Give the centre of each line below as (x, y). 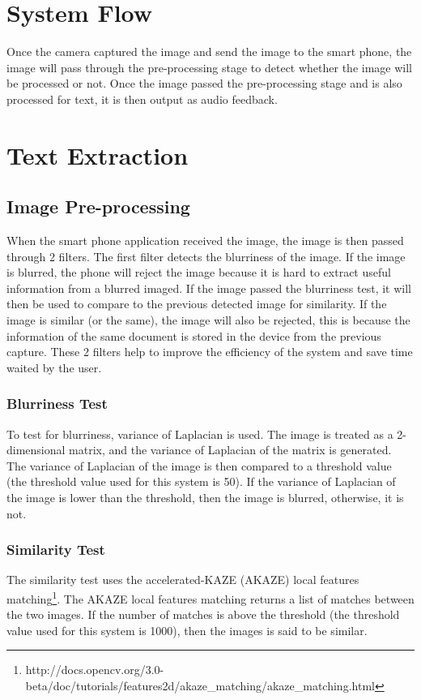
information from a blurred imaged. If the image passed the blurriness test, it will (209, 288)
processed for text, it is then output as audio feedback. (142, 99)
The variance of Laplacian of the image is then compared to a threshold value (199, 465)
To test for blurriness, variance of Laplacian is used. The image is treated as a (200, 434)
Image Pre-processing (98, 206)
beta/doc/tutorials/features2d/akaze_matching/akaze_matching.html (200, 686)
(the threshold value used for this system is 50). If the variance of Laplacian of (201, 481)
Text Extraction (98, 155)
